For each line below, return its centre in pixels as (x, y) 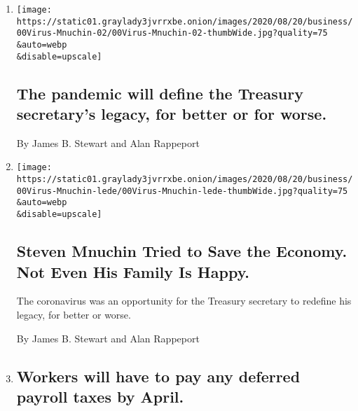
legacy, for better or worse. (74, 314)
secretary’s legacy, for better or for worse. (172, 114)
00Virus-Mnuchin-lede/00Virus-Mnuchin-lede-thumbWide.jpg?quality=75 (182, 191)
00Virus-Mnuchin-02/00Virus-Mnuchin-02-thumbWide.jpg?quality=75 (172, 33)
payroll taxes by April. (100, 396)
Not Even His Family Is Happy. (133, 271)
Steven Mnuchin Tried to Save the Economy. (182, 251)
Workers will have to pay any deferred (158, 376)
